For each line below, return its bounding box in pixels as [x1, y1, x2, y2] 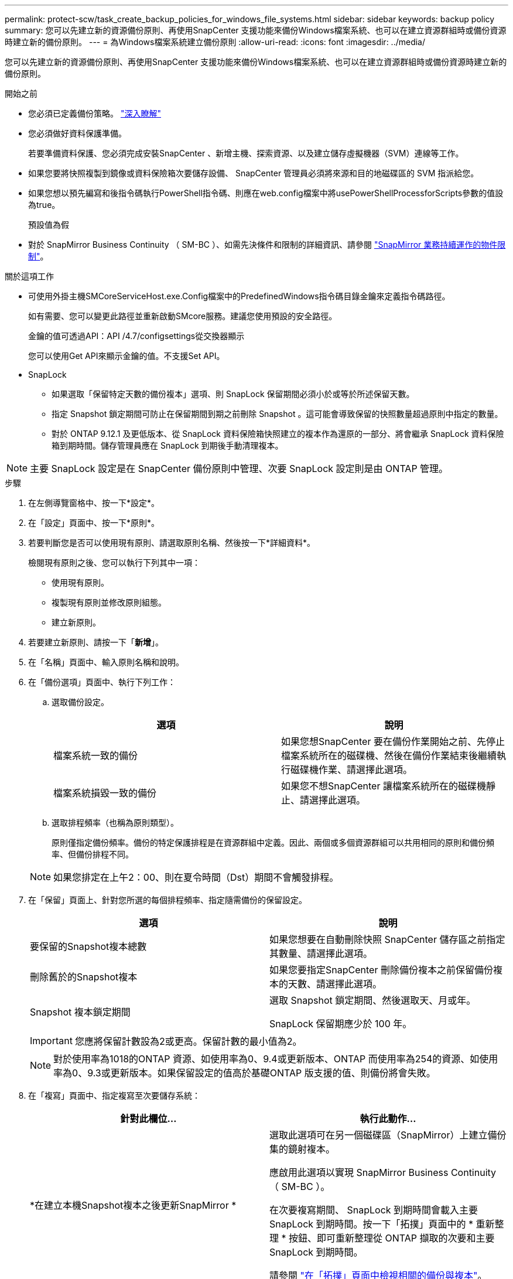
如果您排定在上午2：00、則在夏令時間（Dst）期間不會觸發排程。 [53, 871, 339, 883]
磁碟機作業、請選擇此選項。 [290, 764, 413, 775]
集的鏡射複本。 [269, 1143, 336, 1155]
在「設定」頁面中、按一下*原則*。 [28, 518, 160, 528]
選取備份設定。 [52, 697, 109, 707]
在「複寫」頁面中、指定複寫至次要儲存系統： [28, 1090, 200, 1100]
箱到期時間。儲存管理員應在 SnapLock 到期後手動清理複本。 [52, 440, 283, 450]
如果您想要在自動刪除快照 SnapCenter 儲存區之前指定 [269, 933, 505, 945]
